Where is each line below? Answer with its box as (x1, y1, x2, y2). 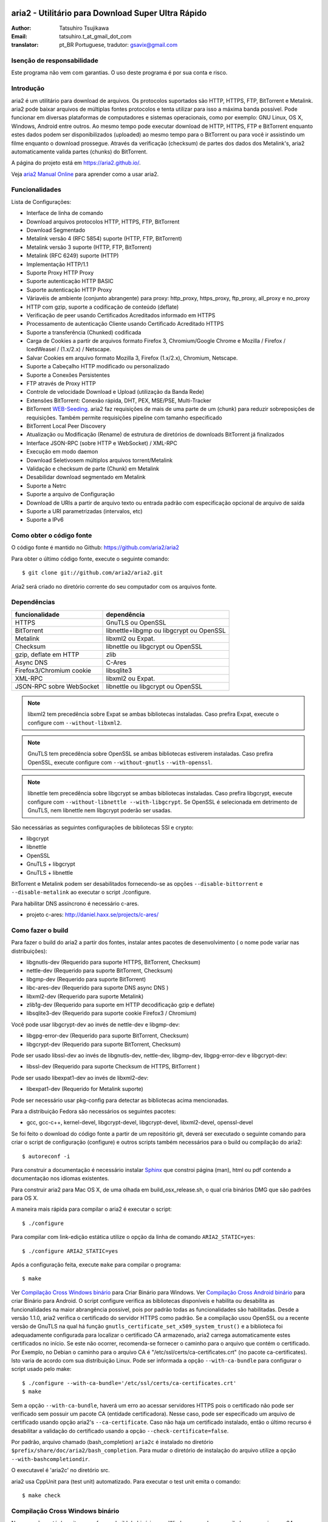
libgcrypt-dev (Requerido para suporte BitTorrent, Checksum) (26, 1040, 181, 1048)
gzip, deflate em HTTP (15, 650, 80, 659)
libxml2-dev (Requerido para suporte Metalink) (26, 992, 144, 1000)
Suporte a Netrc (26, 482, 67, 489)
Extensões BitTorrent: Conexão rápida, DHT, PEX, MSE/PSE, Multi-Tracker (26, 396, 212, 404)
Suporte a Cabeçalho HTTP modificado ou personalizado (26, 363, 170, 370)
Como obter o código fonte (11, 531, 92, 540)
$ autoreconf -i (22, 1152, 70, 1160)
